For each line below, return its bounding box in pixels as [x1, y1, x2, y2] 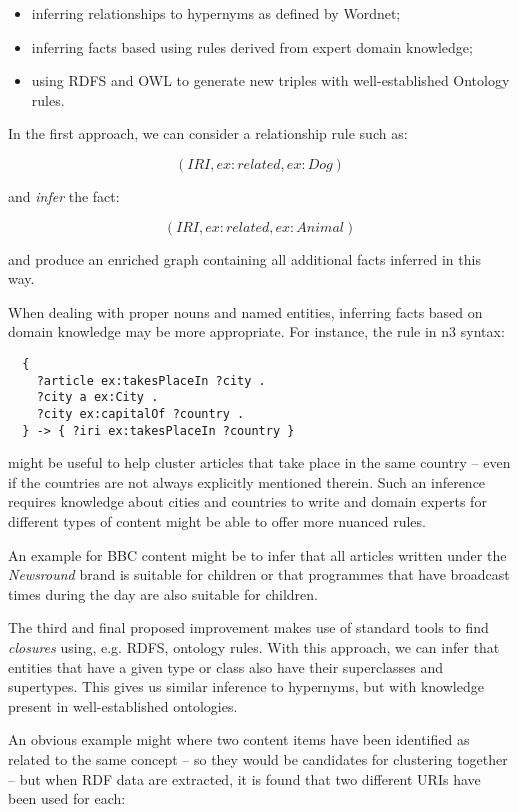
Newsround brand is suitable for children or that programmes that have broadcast [8, 564, 510, 585]
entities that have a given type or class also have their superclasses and [8, 656, 444, 677]
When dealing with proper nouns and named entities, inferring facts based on [8, 301, 483, 322]
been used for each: [8, 788, 126, 809]
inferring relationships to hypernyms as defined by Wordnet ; [31, 3, 401, 23]
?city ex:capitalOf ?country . [36, 406, 245, 421]
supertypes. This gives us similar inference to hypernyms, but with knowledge [8, 676, 484, 697]
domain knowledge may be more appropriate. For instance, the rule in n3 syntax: [8, 321, 505, 342]
